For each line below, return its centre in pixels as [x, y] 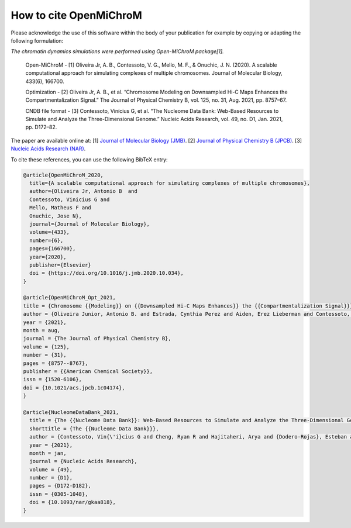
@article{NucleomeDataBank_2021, [71, 412]
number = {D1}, [51, 478]
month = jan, [48, 453]
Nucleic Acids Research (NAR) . [48, 149]
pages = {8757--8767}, [56, 363]
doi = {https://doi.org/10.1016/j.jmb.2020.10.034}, [106, 273]
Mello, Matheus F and [61, 208]
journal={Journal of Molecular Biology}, [90, 224]
